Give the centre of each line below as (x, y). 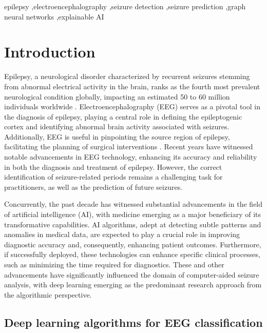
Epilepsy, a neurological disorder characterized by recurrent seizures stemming (127, 76)
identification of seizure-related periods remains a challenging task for (113, 177)
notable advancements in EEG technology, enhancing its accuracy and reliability (131, 157)
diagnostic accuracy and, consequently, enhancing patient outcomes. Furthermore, (133, 244)
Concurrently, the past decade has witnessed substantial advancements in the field (133, 204)
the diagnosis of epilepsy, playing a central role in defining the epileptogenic (123, 116)
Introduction (50, 52)
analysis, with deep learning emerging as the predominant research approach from (133, 285)
